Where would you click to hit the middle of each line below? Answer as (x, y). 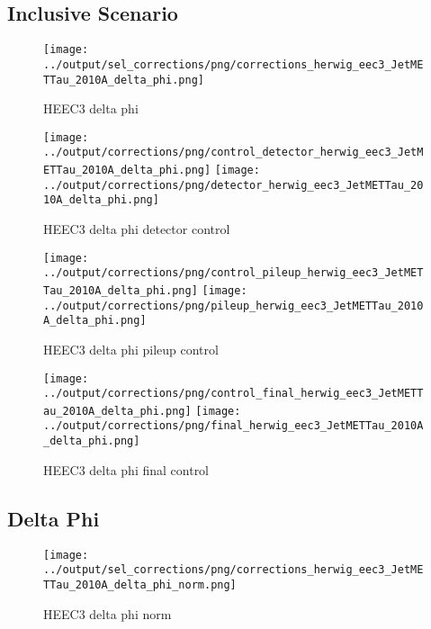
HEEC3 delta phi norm (108, 613)
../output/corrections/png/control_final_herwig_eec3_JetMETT (233, 394)
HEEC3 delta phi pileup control (131, 349)
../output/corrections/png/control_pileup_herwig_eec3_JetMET (233, 273)
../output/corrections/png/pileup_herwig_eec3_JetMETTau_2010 (233, 306)
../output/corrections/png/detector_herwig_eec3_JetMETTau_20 (233, 185)
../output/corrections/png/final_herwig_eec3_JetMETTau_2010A (233, 426)
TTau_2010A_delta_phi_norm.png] (140, 584)
